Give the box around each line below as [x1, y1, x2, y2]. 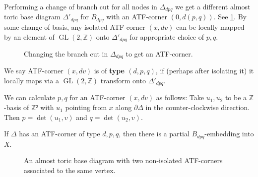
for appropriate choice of [129, 31, 204, 42]
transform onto [100, 75, 146, 85]
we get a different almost [175, 1, 251, 11]
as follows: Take [156, 92, 204, 103]
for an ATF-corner [69, 92, 126, 103]
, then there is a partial [119, 128, 190, 139]
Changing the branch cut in [24, 48, 108, 59]
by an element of [4, 31, 55, 42]
